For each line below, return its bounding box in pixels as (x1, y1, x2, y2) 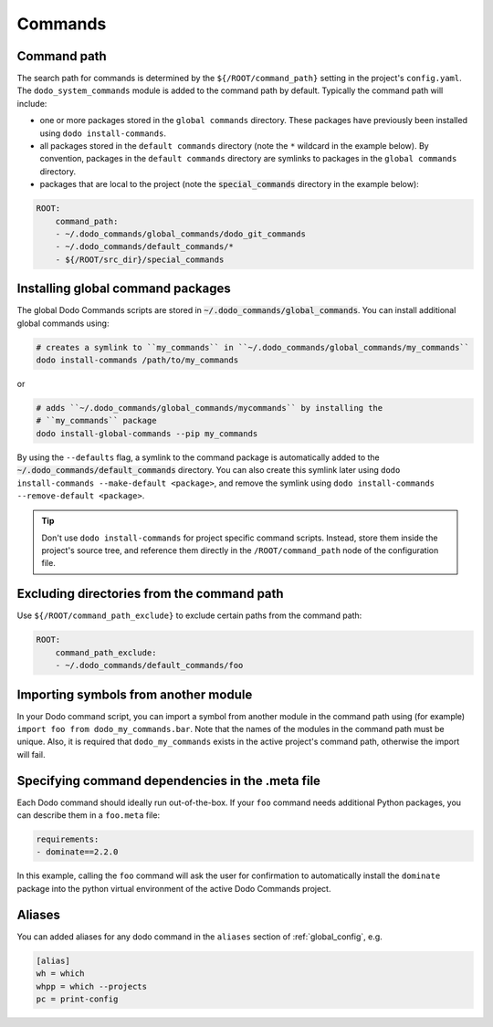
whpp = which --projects (36, 981, 148, 991)
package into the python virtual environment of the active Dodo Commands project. (16, 883, 331, 894)
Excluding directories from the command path (16, 586, 284, 602)
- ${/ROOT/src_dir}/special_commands (55, 254, 225, 265)
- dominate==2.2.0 (36, 847, 119, 857)
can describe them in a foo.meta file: (16, 810, 160, 821)
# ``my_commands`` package (36, 415, 157, 426)
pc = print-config (36, 993, 119, 1004)
